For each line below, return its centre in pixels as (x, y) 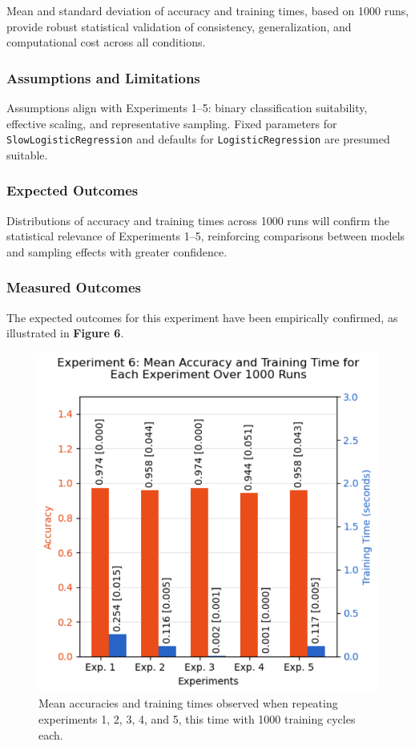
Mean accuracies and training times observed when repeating (188, 703)
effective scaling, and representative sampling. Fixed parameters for (172, 123)
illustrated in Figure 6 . (65, 333)
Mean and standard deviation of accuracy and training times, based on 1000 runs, (208, 10)
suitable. (27, 154)
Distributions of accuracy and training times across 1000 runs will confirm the (198, 220)
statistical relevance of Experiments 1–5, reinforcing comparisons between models (206, 236)
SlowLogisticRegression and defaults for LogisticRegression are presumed (198, 139)
